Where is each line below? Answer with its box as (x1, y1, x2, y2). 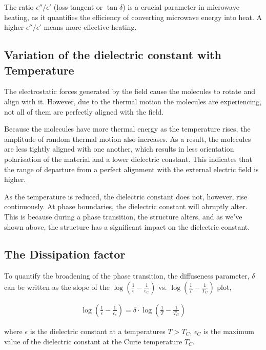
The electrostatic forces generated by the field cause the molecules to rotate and (4, 86, 255, 97)
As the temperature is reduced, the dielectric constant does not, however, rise (4, 191, 248, 201)
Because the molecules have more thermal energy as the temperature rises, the (4, 123, 251, 134)
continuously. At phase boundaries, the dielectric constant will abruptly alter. (4, 201, 248, 212)
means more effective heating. (44, 22, 137, 32)
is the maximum (203, 325, 254, 336)
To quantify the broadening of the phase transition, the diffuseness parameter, (4, 270, 250, 281)
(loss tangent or (53, 2, 103, 12)
